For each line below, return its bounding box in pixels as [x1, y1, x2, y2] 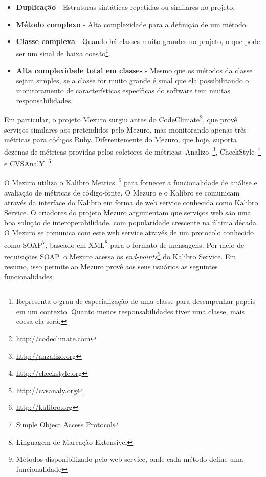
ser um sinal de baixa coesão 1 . [16, 46, 111, 58]
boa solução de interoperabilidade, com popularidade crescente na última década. [4, 217, 258, 228]
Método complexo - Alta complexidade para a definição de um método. [16, 18, 248, 29]
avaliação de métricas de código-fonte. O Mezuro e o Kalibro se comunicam [4, 187, 240, 198]
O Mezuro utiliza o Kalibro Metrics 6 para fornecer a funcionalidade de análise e [4, 176, 257, 187]
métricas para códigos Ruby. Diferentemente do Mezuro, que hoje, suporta [4, 134, 237, 145]
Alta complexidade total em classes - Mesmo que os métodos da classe [16, 65, 253, 76]
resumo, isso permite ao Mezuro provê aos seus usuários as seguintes [4, 261, 218, 272]
